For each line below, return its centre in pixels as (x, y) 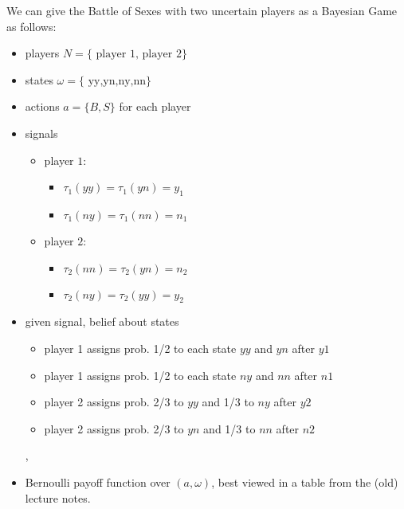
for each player (155, 106)
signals (41, 133)
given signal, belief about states (102, 321)
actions (42, 106)
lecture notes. (58, 497)
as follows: (31, 26)
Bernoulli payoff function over (98, 482)
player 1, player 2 (139, 55)
